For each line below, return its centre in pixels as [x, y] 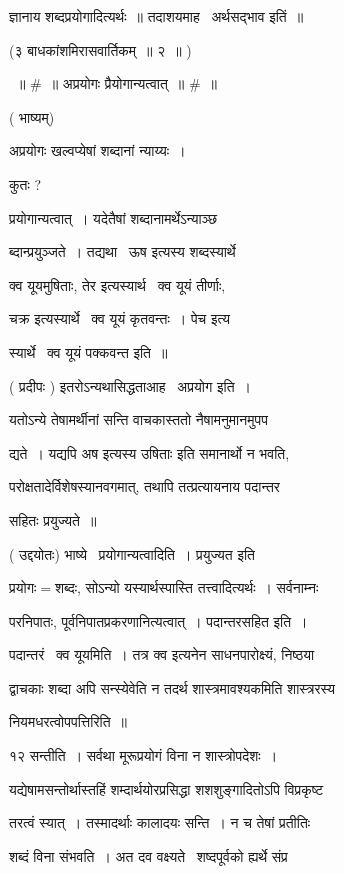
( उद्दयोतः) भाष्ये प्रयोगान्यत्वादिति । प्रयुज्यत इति [132, 553]
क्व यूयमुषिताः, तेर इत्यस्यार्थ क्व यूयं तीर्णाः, [117, 284]
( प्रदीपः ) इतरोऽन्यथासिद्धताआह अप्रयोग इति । [130, 385]
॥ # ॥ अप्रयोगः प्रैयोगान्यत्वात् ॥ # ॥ [116, 83]
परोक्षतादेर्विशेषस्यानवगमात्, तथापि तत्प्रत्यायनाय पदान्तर [144, 486]
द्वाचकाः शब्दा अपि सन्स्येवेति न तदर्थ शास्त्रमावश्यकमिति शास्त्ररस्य [172, 687]
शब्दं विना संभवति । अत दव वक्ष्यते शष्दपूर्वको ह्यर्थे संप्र [148, 855]
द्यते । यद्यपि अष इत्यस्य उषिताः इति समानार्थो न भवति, [149, 452]
